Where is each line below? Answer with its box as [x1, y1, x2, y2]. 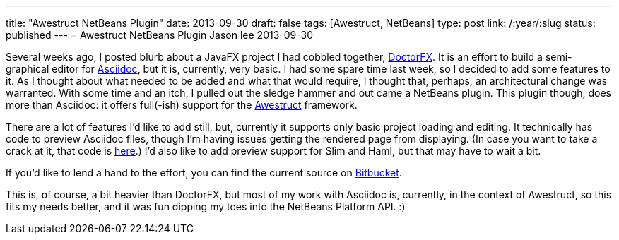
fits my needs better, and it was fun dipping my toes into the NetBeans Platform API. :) [6, 200, 406, 212]
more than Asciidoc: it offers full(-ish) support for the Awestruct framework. [6, 99, 358, 111]
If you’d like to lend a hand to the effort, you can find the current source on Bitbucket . [6, 167, 402, 179]
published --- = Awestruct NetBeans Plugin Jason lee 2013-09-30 [6, 29, 314, 41]
